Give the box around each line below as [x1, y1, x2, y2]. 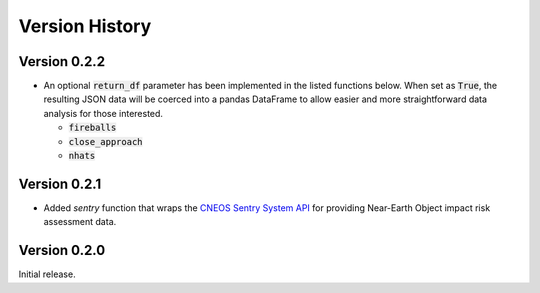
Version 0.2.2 [18, 53, 105, 70]
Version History [18, 15, 152, 37]
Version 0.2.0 [18, 242, 106, 259]
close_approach [68, 136, 144, 147]
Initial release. [18, 268, 76, 280]
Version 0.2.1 [18, 175, 102, 192]
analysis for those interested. [43, 107, 164, 119]
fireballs [68, 122, 117, 134]
